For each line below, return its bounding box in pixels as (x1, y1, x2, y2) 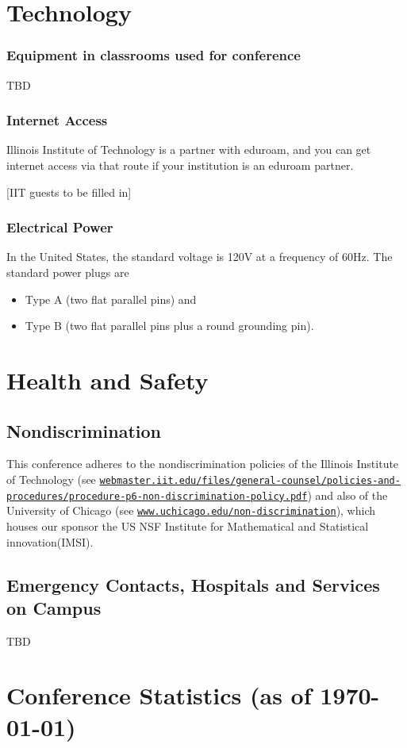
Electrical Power (6, 217, 113, 237)
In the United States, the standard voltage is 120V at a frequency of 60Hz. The (6, 248, 393, 265)
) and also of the (307, 486, 388, 503)
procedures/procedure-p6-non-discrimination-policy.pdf (6, 490, 308, 502)
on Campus (6, 595, 102, 619)
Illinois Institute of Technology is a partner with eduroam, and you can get (6, 141, 371, 158)
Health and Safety (6, 363, 209, 396)
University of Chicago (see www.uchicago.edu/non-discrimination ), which (6, 502, 376, 519)
